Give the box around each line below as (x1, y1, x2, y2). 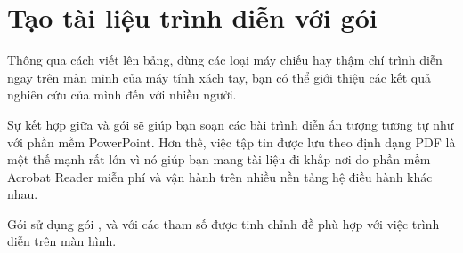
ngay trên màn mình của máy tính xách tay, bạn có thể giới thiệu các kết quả (7, 67, 432, 86)
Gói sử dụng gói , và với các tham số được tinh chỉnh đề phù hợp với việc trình (7, 214, 440, 233)
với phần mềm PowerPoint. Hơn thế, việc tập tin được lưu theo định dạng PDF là (7, 132, 456, 151)
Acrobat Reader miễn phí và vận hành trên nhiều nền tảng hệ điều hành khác (7, 167, 433, 186)
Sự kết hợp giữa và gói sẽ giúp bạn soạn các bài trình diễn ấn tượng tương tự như (7, 115, 454, 133)
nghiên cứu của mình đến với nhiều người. (7, 85, 237, 104)
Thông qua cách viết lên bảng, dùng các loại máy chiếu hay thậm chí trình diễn (7, 51, 443, 69)
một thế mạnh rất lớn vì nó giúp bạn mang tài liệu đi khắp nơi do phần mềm (7, 150, 431, 169)
